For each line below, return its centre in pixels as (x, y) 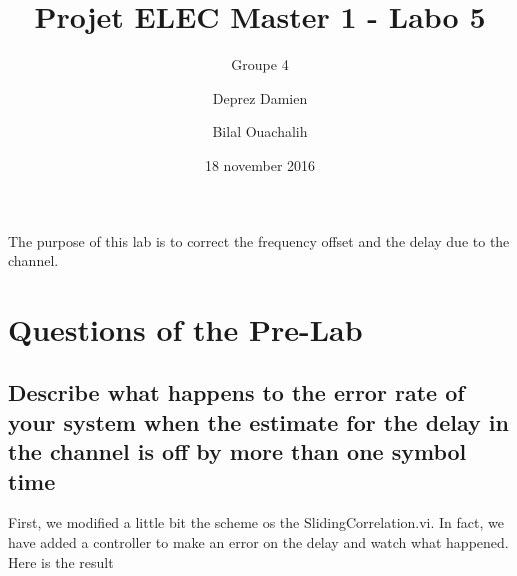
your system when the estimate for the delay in (258, 421)
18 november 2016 (260, 164)
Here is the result (61, 561)
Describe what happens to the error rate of (236, 392)
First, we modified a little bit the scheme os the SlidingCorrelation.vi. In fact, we (256, 522)
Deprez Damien (260, 97)
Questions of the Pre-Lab (185, 328)
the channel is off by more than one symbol (237, 451)
